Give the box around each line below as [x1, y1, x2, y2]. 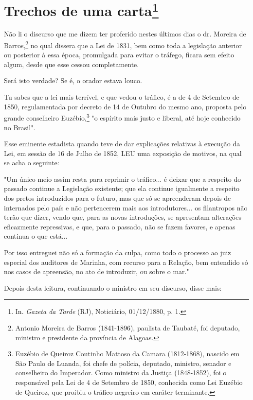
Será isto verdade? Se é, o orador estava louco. [4, 75, 142, 86]
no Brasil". [4, 122, 36, 132]
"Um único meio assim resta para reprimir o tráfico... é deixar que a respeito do [4, 174, 241, 184]
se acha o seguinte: [4, 157, 59, 168]
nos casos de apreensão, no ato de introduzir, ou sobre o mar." [4, 266, 189, 277]
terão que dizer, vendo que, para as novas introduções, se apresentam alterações [4, 212, 241, 222]
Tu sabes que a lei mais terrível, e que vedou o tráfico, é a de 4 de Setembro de [4, 92, 239, 102]
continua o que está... [4, 231, 68, 241]
